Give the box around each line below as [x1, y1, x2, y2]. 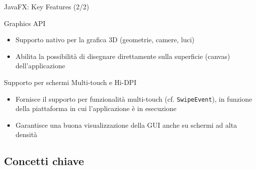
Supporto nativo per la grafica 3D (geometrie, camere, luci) [15, 34, 195, 45]
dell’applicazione [15, 60, 65, 71]
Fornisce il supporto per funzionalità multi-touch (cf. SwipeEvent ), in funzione [15, 93, 252, 104]
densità [15, 129, 37, 140]
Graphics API [4, 18, 46, 28]
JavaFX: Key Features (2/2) [4, 1, 89, 11]
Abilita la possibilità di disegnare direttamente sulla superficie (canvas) [15, 51, 230, 61]
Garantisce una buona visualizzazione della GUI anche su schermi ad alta [15, 119, 237, 130]
